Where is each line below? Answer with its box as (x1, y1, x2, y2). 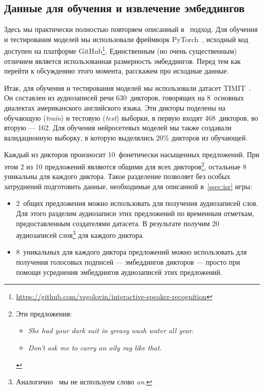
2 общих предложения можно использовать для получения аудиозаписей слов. (16, 198, 258, 208)
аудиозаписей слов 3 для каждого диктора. (16, 228, 144, 240)
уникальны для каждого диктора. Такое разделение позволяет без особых (4, 171, 230, 182)
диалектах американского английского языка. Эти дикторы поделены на (4, 102, 225, 113)
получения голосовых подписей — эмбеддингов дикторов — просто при (16, 257, 240, 267)
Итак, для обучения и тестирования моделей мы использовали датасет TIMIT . (4, 82, 251, 93)
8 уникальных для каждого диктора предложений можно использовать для (16, 246, 247, 257)
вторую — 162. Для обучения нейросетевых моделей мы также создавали (4, 122, 232, 133)
